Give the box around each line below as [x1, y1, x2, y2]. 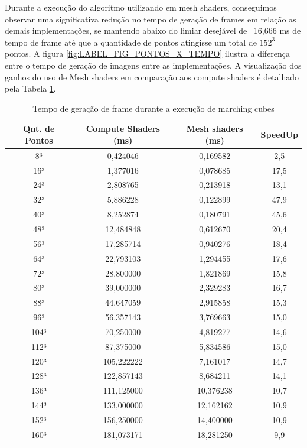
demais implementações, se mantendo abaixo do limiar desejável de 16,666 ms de [5, 24, 301, 37]
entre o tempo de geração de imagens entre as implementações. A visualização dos [5, 59, 302, 71]
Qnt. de [23, 122, 55, 135]
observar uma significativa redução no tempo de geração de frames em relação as [5, 12, 296, 25]
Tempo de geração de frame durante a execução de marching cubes [32, 102, 275, 114]
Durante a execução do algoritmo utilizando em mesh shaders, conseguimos [5, 1, 277, 13]
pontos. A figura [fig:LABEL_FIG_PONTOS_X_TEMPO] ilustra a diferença [5, 47, 290, 60]
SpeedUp [260, 128, 298, 141]
